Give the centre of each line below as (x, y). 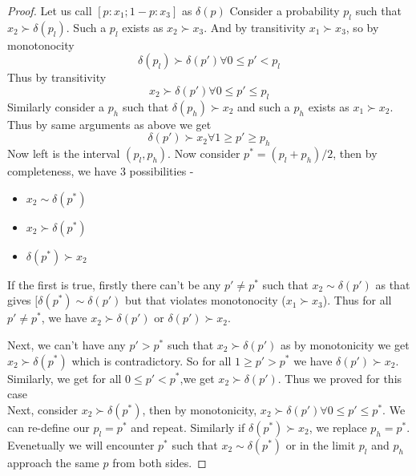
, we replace (338, 427)
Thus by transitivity (57, 77)
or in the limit (321, 444)
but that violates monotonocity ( (205, 300)
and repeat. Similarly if (188, 427)
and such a (264, 106)
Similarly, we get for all (65, 378)
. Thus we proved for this (340, 378)
